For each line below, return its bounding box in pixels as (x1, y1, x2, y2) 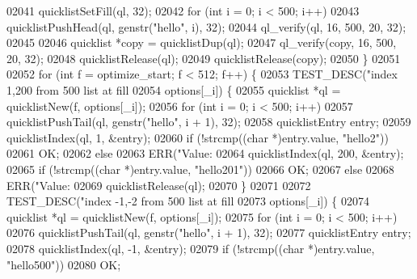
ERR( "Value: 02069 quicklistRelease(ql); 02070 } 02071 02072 (6, 176, 311, 193)
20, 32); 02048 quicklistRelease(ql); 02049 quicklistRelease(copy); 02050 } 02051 (6, 49, 401, 66)
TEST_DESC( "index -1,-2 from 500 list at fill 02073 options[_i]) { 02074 (6, 192, 369, 209)
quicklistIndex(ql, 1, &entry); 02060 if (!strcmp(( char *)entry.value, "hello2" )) (6, 129, 389, 146)
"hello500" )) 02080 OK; (6, 256, 121, 273)
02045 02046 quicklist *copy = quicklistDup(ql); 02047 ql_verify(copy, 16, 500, (6, 34, 397, 51)
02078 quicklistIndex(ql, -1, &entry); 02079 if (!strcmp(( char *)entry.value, (6, 239, 375, 256)
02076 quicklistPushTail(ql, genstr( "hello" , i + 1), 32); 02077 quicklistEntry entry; (6, 224, 411, 241)
